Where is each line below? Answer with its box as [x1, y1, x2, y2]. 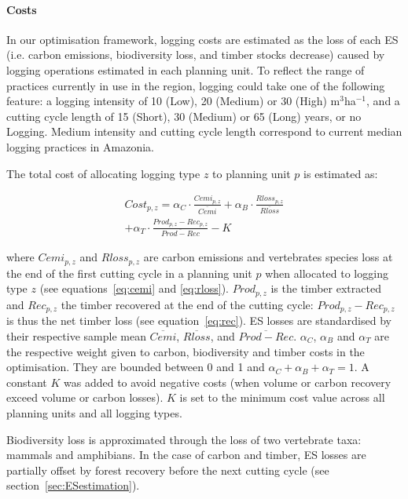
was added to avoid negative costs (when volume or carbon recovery [64, 373, 391, 390]
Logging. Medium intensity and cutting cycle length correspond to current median [6, 123, 402, 140]
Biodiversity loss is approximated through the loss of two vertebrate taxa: [6, 431, 362, 447]
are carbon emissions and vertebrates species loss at [143, 249, 393, 265]
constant [6, 373, 47, 390]
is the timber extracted [270, 280, 381, 297]
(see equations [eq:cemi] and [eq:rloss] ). [39, 280, 229, 297]
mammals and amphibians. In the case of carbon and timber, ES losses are [6, 446, 366, 463]
